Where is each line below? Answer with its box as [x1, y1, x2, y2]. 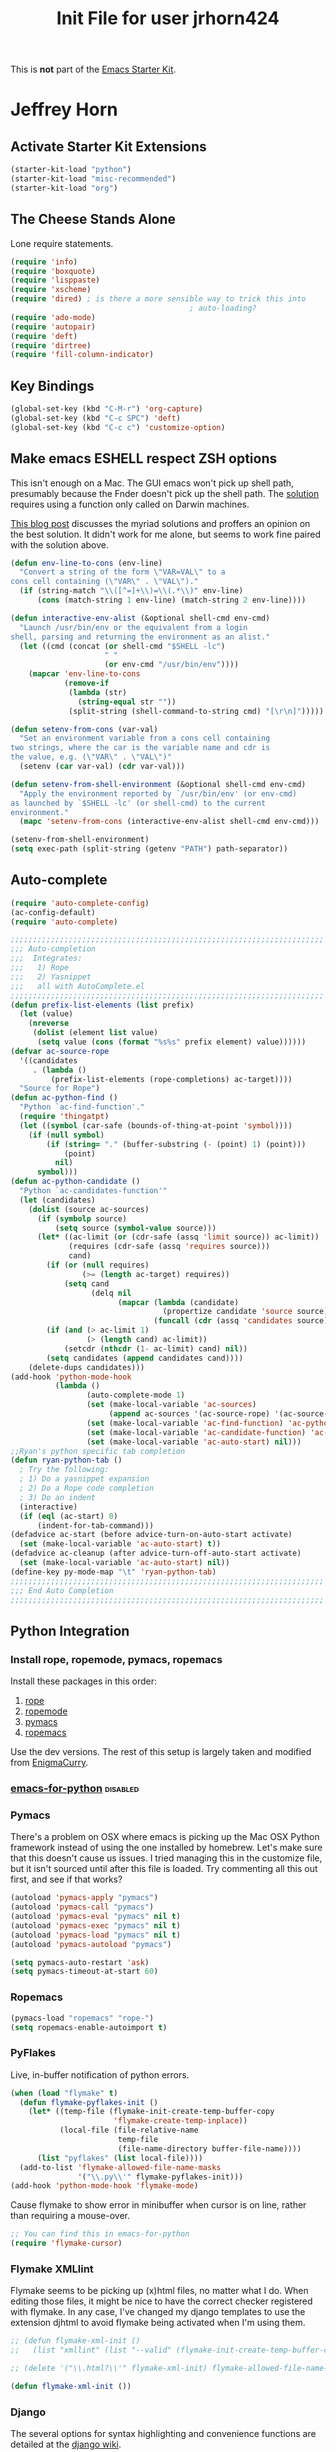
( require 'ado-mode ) [10, 312, 97, 322]
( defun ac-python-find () [10, 1093, 118, 1103]
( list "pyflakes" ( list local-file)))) [36, 2153, 203, 2163]
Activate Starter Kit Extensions [10, 138, 207, 155]
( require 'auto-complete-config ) [10, 898, 150, 908]
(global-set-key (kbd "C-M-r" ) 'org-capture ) [10, 404, 203, 414]
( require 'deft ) [10, 331, 78, 341]
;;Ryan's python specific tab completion [10, 1446, 186, 1456]
